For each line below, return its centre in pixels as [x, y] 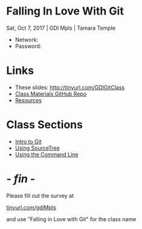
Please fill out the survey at [40, 196]
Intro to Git [28, 141]
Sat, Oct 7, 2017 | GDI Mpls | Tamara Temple [61, 28]
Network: [27, 39]
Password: [28, 46]
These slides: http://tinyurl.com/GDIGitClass [70, 87]
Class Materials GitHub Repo [51, 94]
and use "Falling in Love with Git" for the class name [71, 219]
